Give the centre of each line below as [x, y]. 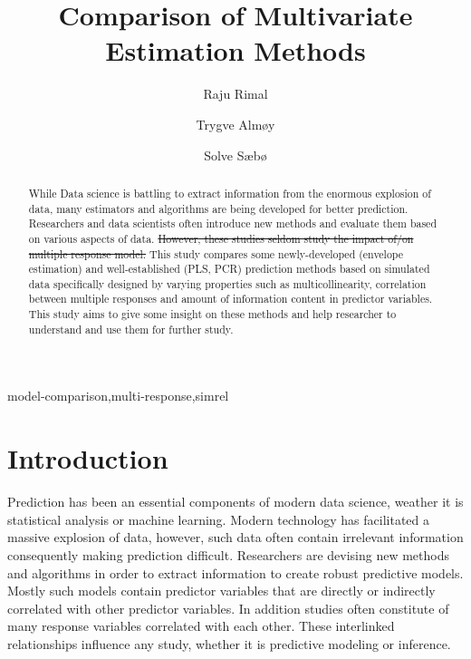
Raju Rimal [235, 94]
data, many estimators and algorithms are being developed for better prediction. [218, 208]
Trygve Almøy [235, 124]
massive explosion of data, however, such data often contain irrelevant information [235, 537]
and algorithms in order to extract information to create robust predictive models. [235, 572]
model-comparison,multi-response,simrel [118, 396]
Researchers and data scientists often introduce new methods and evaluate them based [233, 223]
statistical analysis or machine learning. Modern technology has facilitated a [219, 519]
